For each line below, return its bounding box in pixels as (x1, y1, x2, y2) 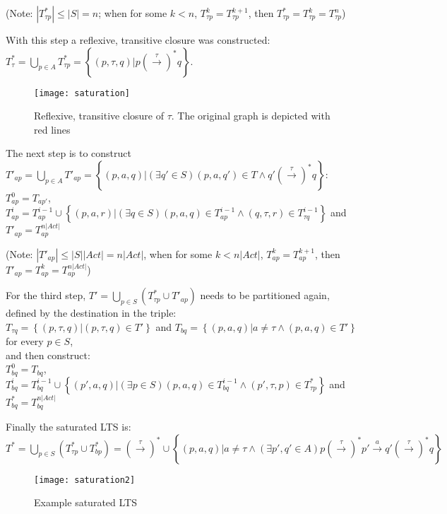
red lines (34, 122, 71, 136)
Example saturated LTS (34, 495, 137, 510)
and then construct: (6, 347, 90, 362)
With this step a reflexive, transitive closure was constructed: (6, 33, 270, 47)
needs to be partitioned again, (200, 288, 330, 303)
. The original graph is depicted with (171, 108, 330, 123)
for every (6, 334, 44, 349)
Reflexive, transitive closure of (34, 108, 164, 123)
